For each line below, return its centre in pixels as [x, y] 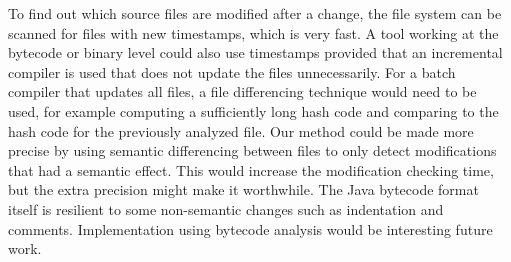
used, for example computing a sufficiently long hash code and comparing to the [253, 110]
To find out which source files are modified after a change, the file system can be [255, 13]
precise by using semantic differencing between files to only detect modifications [252, 150]
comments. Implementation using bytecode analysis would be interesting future [250, 228]
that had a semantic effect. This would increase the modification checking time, [251, 169]
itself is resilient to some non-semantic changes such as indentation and [226, 208]
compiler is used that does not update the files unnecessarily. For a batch [232, 71]
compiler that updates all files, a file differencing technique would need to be [242, 91]
